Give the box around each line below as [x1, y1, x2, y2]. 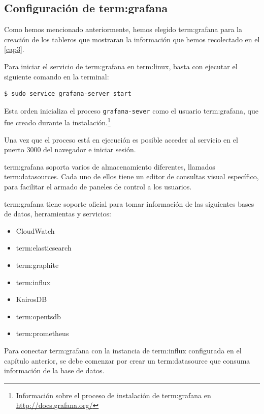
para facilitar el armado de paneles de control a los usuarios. [4, 181, 192, 192]
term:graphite [16, 260, 59, 270]
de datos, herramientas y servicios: [4, 208, 111, 219]
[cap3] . [4, 44, 24, 54]
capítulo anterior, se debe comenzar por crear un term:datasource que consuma [4, 355, 250, 366]
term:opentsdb [16, 311, 61, 321]
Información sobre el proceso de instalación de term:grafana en [16, 390, 211, 400]
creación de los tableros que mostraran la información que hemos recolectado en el [4, 34, 260, 44]
